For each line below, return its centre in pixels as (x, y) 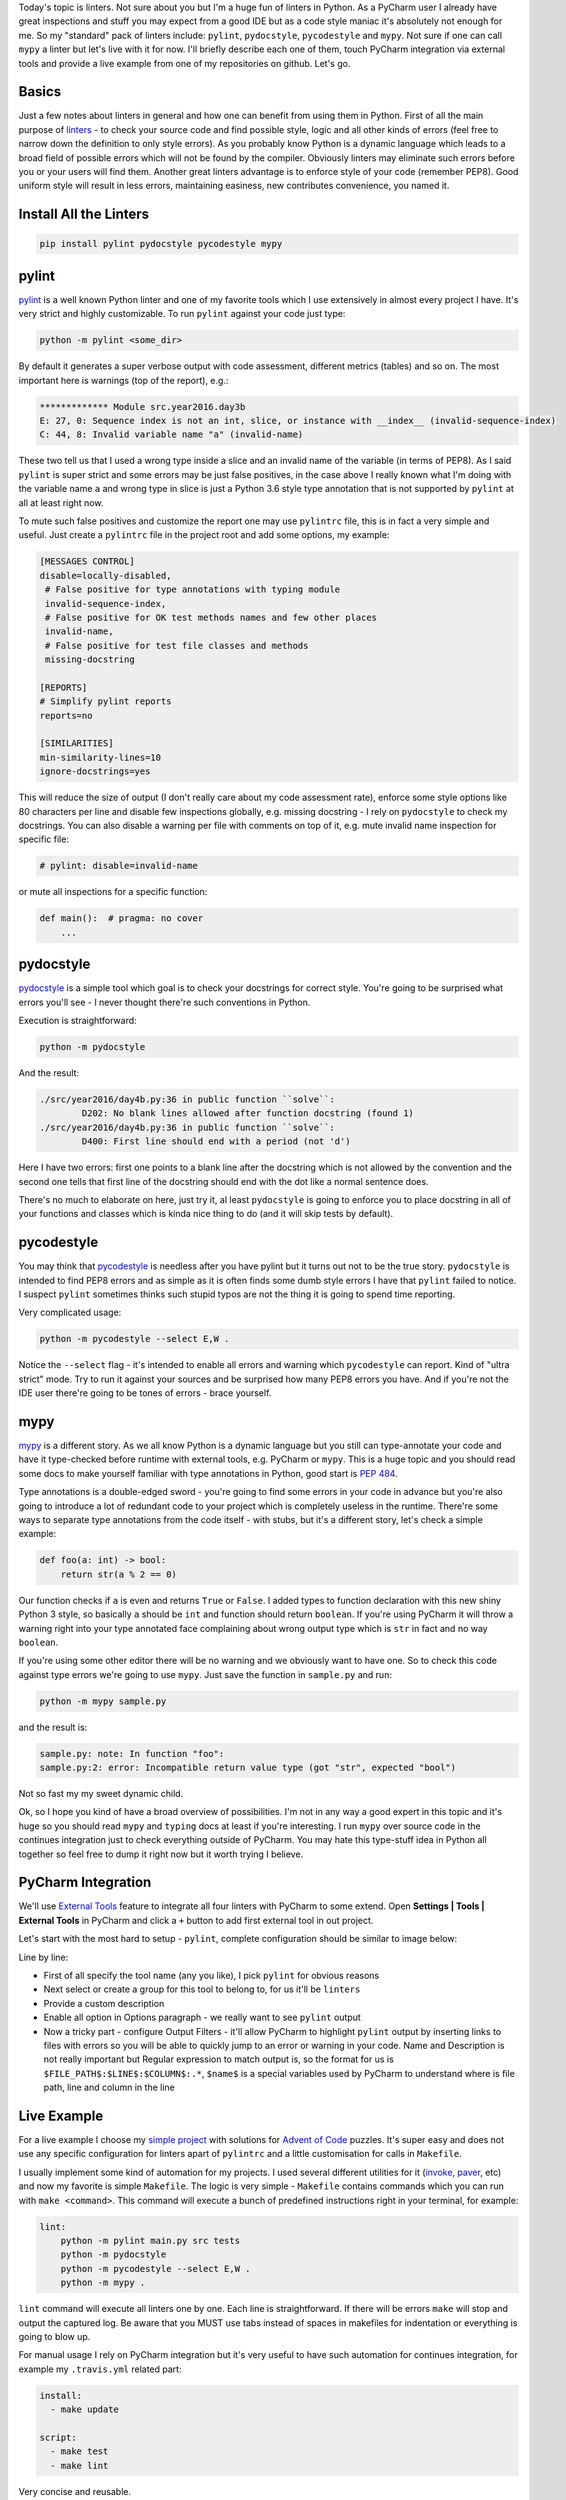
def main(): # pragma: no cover (121, 918)
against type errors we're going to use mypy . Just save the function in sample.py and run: (205, 1674)
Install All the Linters (84, 214)
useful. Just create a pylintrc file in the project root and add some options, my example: (204, 535)
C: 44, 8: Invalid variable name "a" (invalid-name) (171, 434)
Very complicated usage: (70, 1312)
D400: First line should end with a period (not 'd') (216, 1141)
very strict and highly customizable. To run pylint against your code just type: (182, 314)
